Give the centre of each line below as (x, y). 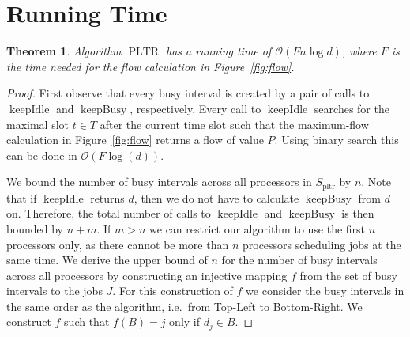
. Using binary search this (337, 140)
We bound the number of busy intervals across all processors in (159, 182)
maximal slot (38, 124)
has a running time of (218, 51)
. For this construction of (173, 291)
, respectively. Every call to (196, 108)
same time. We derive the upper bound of (107, 260)
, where (359, 51)
